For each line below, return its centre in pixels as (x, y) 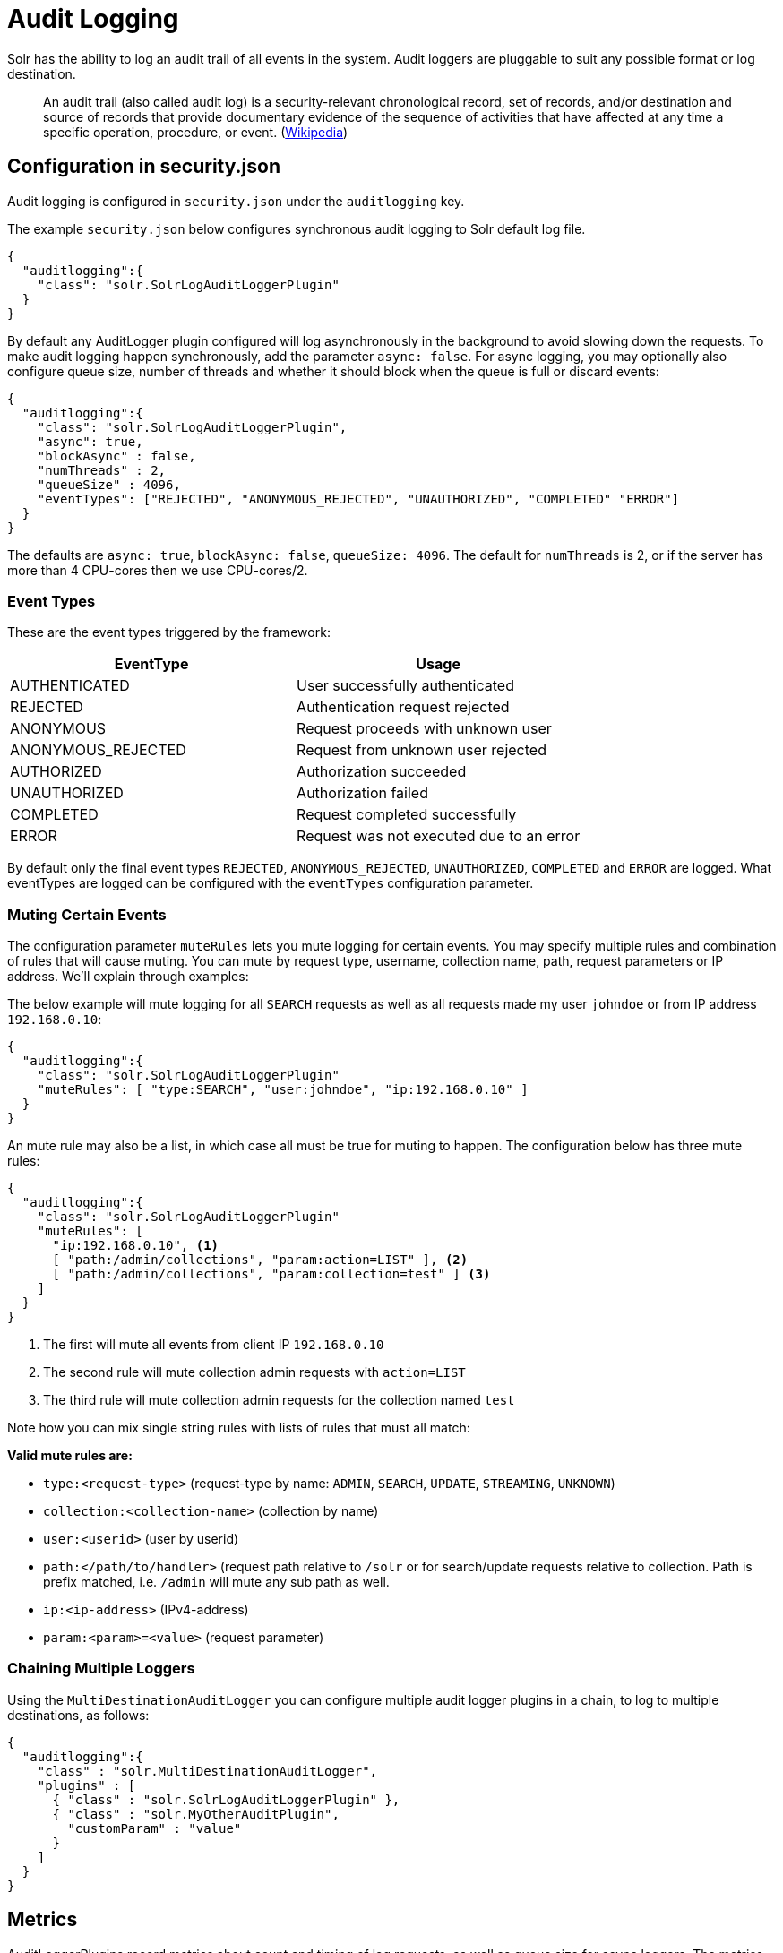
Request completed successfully (407, 815)
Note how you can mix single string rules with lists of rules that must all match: (239, 1428)
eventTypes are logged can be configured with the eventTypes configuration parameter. (271, 883)
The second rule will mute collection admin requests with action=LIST (254, 1372)
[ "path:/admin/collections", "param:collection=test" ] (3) (271, 1274)
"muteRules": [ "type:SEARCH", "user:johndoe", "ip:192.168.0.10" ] (283, 1090)
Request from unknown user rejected (422, 750)
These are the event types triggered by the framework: (169, 632)
